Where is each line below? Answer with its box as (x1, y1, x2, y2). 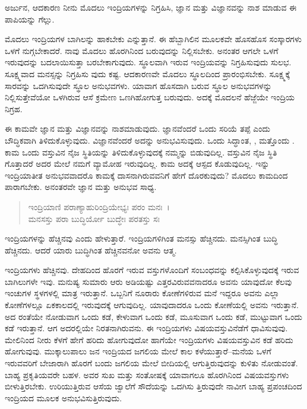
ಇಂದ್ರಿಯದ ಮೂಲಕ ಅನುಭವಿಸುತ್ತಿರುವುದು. (5, 391, 122, 404)
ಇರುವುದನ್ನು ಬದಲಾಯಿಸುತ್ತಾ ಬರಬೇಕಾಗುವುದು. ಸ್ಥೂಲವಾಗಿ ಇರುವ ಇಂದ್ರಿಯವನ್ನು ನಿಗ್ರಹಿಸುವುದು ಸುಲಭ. (5, 56, 292, 68)
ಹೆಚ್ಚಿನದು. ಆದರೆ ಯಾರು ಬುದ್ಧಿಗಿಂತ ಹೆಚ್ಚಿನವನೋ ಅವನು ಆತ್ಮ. (5, 243, 177, 256)
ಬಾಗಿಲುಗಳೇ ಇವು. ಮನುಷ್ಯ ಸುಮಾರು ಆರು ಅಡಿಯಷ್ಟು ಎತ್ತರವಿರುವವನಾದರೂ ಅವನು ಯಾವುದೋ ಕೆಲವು (5, 275, 292, 287)
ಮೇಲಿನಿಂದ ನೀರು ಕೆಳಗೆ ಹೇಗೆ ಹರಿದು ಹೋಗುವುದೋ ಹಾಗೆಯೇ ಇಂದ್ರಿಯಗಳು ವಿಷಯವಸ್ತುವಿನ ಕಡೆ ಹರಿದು (5, 333, 293, 345)
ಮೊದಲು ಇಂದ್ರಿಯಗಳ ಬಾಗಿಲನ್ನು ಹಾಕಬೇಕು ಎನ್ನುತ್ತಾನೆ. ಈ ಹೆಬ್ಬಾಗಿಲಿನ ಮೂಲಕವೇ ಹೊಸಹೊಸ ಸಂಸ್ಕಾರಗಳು (5, 33, 302, 45)
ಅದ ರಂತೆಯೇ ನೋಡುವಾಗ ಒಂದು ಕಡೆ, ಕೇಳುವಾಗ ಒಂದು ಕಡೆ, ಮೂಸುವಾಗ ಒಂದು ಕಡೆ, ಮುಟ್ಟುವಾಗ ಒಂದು (5, 310, 302, 322)
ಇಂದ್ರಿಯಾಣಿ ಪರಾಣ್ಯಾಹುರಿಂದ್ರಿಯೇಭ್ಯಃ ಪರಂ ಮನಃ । (28, 200, 170, 213)
